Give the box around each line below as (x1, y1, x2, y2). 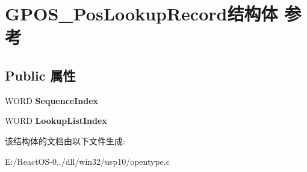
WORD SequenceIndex (5, 94, 99, 106)
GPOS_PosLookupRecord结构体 (5, 1, 278, 26)
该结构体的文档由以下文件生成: (5, 134, 125, 147)
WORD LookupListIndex (5, 114, 107, 127)
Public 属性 (5, 66, 76, 84)
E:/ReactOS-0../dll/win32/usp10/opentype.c (5, 155, 170, 167)
